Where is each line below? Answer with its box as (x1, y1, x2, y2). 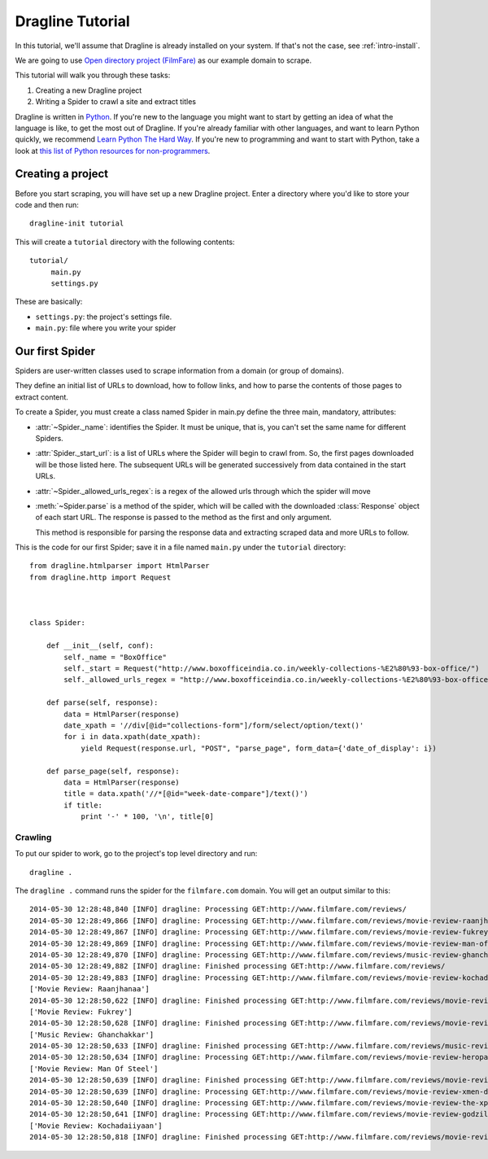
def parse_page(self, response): (46, 766, 181, 776)
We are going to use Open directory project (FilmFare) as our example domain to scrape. (15, 55, 312, 65)
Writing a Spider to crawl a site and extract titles (35, 97, 197, 107)
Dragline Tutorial (15, 12, 130, 30)
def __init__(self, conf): (46, 641, 155, 650)
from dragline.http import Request (29, 572, 172, 582)
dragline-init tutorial (29, 219, 124, 228)
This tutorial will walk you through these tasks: (15, 70, 171, 81)
